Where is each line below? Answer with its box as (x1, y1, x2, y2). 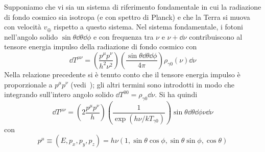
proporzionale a (4, 79, 53, 89)
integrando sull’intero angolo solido (4, 89, 114, 100)
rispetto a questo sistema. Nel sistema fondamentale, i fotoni (54, 21, 243, 32)
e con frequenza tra (93, 31, 154, 42)
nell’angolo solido (4, 31, 58, 42)
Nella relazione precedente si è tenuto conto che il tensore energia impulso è (4, 69, 240, 79)
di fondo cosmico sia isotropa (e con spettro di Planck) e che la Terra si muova (4, 11, 250, 22)
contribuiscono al (189, 31, 243, 42)
